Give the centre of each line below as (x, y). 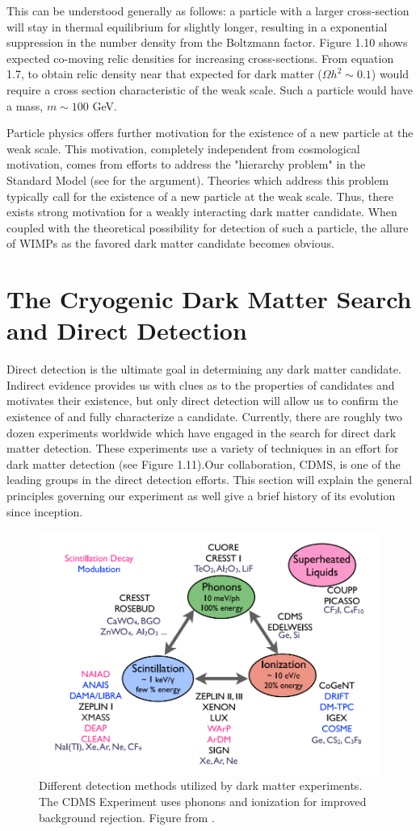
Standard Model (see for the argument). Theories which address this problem (198, 180)
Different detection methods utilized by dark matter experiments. (201, 785)
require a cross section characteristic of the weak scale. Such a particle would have (210, 89)
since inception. (45, 511)
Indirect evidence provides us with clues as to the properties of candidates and (201, 384)
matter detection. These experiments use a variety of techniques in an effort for (203, 448)
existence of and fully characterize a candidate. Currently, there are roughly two (204, 416)
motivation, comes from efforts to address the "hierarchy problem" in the (186, 164)
